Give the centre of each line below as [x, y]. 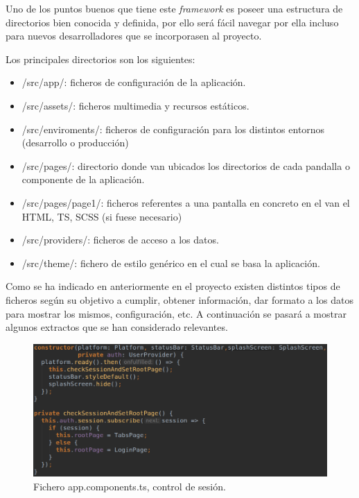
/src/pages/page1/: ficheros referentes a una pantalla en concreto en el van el [186, 202]
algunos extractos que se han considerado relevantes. [117, 327]
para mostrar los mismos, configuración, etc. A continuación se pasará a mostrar [176, 313]
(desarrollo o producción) [75, 143]
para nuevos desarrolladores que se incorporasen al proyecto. [134, 36]
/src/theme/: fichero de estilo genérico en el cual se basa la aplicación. [171, 263]
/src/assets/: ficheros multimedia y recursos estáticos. [135, 105]
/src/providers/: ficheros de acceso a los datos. [120, 240]
